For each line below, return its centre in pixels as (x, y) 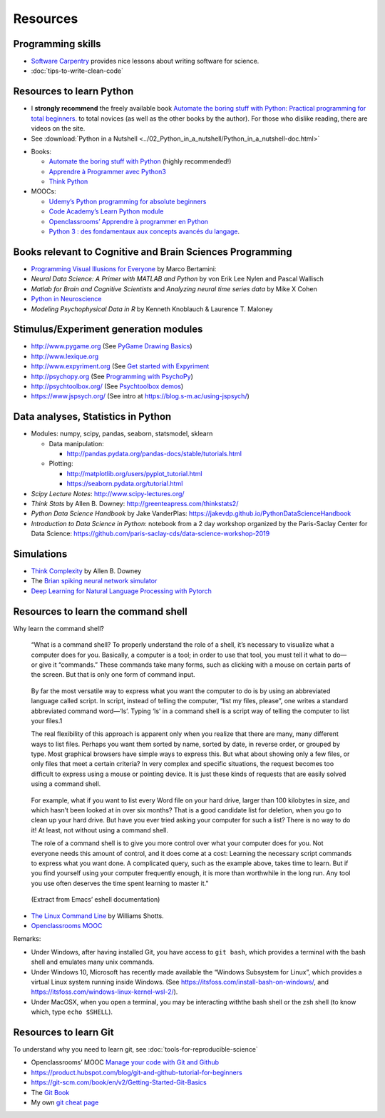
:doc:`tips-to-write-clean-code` (77, 71)
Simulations (40, 554)
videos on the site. (58, 129)
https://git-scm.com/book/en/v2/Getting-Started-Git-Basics (119, 1082)
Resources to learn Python (73, 92)
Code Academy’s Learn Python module (106, 211)
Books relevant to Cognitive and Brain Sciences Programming (153, 252)
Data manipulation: (76, 443)
